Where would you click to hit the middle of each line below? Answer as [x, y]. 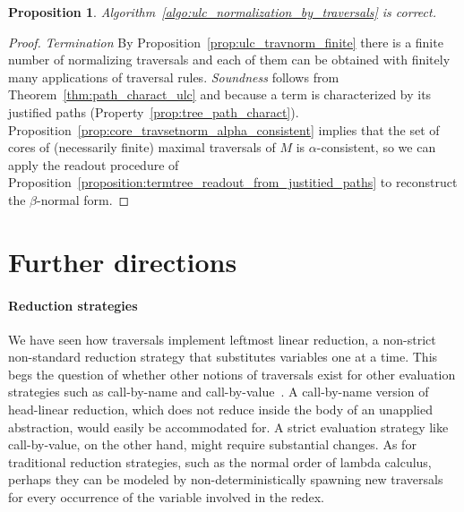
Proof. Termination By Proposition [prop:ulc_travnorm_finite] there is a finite [226, 42]
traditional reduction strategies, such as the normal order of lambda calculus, [220, 461]
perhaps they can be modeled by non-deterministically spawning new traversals [226, 479]
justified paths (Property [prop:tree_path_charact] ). [154, 111]
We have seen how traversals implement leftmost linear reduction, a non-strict [222, 339]
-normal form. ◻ [83, 199]
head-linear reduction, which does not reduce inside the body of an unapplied [220, 410]
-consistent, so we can [376, 147]
